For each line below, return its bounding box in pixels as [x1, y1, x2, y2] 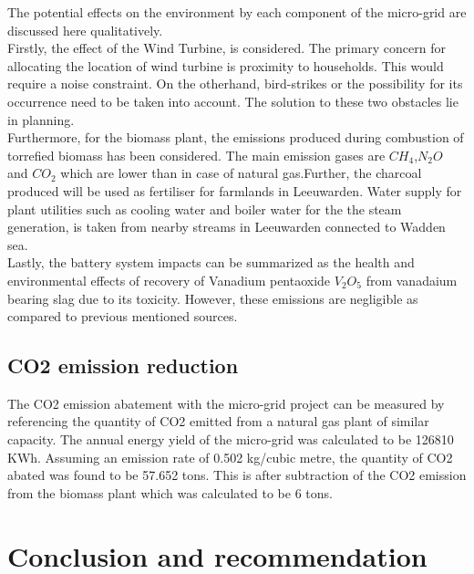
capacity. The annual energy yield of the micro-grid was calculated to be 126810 [7, 430, 454, 449]
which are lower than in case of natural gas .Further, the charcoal [60, 163, 422, 183]
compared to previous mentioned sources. [7, 307, 238, 326]
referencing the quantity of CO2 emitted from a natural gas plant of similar [7, 412, 429, 431]
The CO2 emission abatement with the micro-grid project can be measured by [7, 393, 445, 412]
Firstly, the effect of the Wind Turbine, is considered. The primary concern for [7, 38, 446, 57]
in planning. [7, 110, 75, 129]
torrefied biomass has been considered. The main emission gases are [7, 145, 386, 164]
